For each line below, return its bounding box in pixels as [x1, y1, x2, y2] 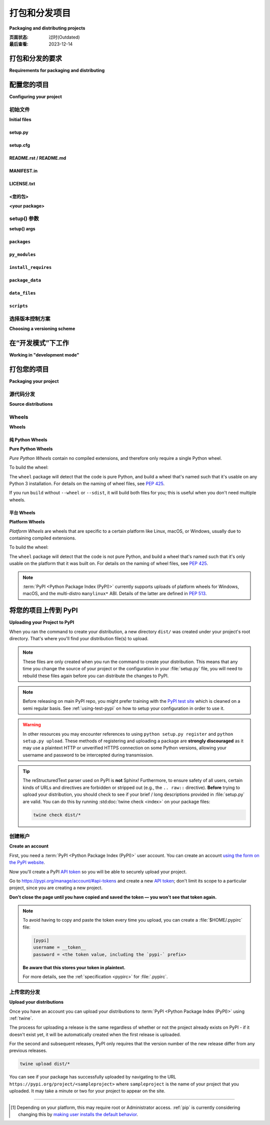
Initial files [9, 117, 32, 123]
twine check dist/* [33, 812, 81, 817]
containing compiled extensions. [9, 535, 76, 541]
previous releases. [9, 1047, 47, 1054]
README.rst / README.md [9, 155, 66, 161]
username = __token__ [33, 945, 86, 950]
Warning [22, 722, 41, 728]
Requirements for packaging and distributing [9, 68, 105, 74]
